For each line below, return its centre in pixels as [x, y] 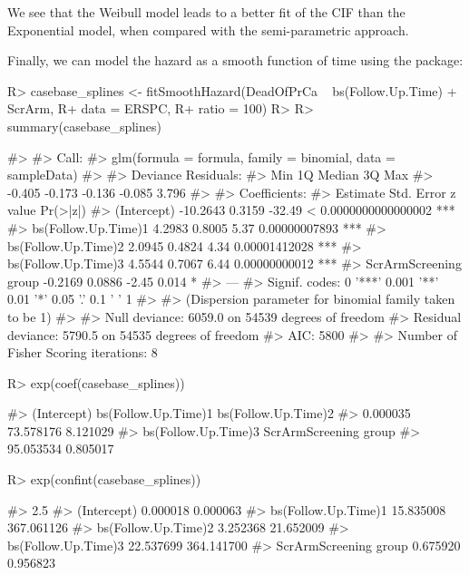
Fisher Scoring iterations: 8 [83, 352]
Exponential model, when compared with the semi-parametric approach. [208, 29]
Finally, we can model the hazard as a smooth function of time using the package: [235, 60]
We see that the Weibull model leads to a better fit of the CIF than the [206, 12]
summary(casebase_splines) [84, 126]
